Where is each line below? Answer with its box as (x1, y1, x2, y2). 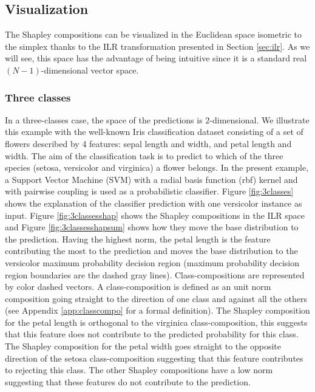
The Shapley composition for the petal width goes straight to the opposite (5, 340, 282, 352)
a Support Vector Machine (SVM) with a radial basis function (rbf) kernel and (5, 173, 298, 185)
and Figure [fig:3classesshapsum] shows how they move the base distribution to (5, 221, 299, 233)
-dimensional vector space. (41, 63, 139, 76)
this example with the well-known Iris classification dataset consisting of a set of (5, 125, 303, 138)
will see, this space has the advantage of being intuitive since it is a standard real (5, 52, 307, 64)
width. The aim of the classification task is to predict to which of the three (5, 149, 283, 162)
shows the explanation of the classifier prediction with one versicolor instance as (5, 196, 302, 209)
